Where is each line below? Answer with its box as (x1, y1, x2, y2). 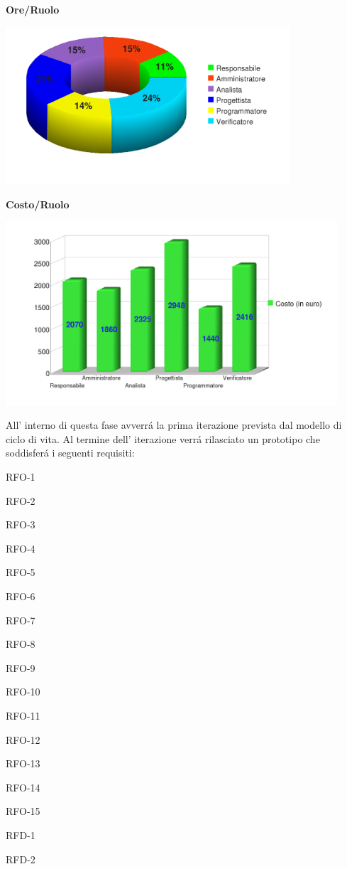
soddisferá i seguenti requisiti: (6, 445, 135, 460)
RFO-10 (6, 684, 40, 699)
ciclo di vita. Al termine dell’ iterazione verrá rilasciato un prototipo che (6, 431, 320, 446)
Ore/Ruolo (6, 2, 60, 16)
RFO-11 (6, 708, 40, 723)
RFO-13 (6, 756, 40, 771)
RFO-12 (6, 732, 40, 747)
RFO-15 (6, 804, 40, 819)
